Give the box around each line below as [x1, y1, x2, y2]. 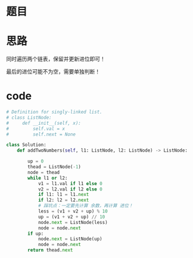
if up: [27, 231, 44, 236]
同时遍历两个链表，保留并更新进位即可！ [6, 56, 105, 63]
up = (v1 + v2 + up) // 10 [38, 214, 105, 220]
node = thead [27, 169, 60, 176]
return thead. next [27, 247, 73, 253]
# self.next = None [6, 131, 76, 137]
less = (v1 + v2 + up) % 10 [38, 208, 108, 214]
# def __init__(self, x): [6, 120, 82, 126]
